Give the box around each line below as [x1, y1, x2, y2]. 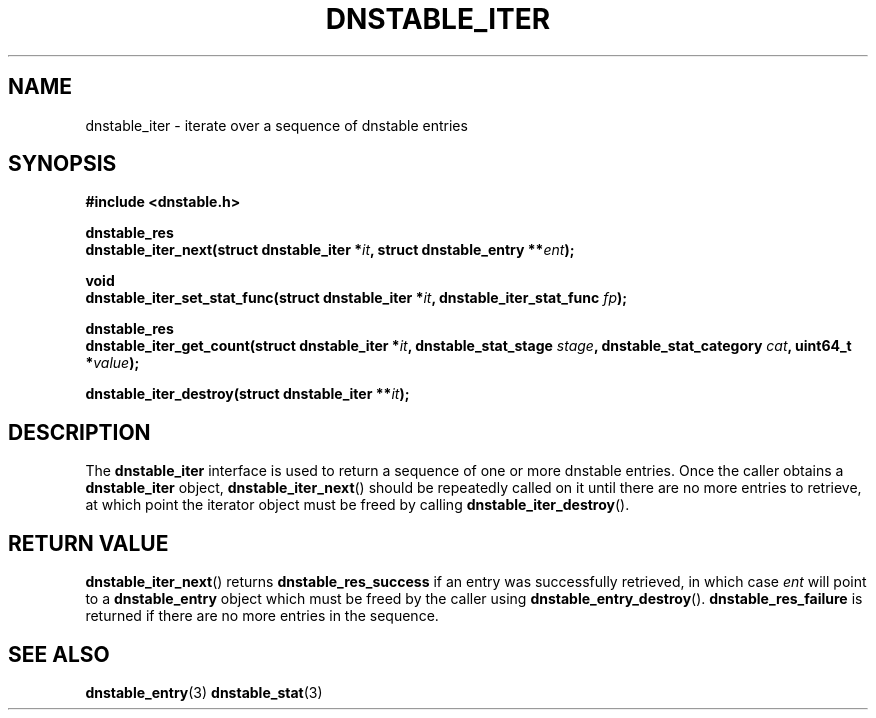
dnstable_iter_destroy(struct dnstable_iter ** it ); [85, 385, 410, 403]
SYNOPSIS [8, 151, 117, 177]
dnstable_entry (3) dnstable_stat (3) [85, 683, 323, 701]
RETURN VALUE [8, 530, 169, 556]
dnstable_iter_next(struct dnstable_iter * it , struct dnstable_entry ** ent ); [85, 241, 575, 259]
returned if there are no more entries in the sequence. [85, 607, 439, 625]
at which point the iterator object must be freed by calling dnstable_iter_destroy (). [85, 496, 630, 514]
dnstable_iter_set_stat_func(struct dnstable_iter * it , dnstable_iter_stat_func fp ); [85, 289, 628, 307]
